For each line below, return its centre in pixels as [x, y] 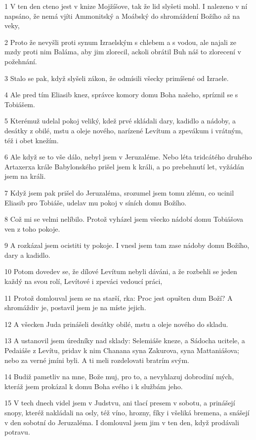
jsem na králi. [25, 176]
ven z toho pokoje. [32, 228]
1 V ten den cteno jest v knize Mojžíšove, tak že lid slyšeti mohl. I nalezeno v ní [126, 6]
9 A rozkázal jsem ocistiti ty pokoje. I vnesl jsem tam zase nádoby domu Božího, [127, 245]
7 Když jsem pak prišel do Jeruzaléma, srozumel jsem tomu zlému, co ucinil [119, 192]
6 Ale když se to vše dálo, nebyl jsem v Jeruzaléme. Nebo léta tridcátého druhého [128, 157]
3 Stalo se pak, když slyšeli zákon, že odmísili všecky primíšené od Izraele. [117, 78]
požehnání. [21, 61]
